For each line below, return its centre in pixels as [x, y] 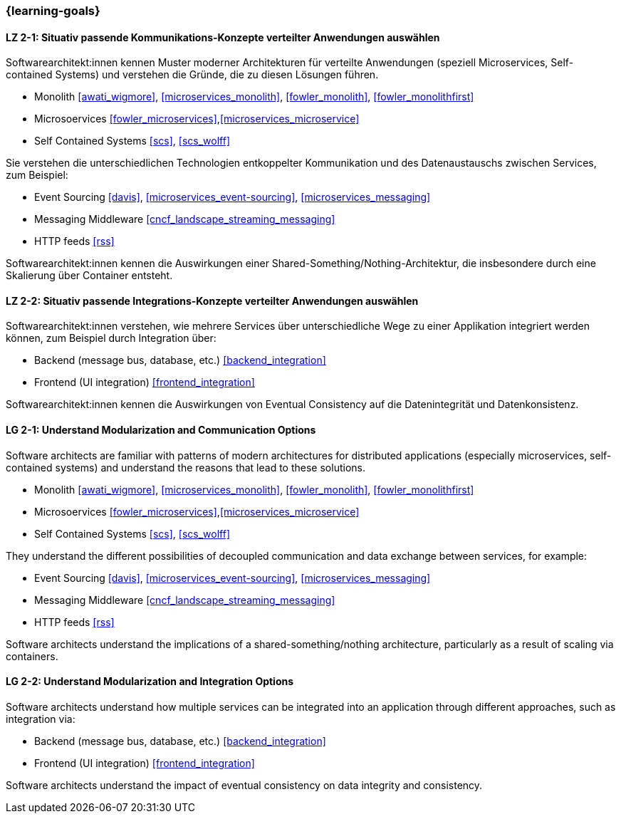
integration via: [41, 719]
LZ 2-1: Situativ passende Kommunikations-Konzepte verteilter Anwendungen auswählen [223, 37]
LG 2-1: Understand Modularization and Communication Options [161, 430]
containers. [32, 656]
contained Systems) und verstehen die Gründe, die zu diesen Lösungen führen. [192, 75]
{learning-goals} [53, 11]
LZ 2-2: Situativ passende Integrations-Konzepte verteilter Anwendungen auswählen [212, 301]
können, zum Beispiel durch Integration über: [111, 338]
